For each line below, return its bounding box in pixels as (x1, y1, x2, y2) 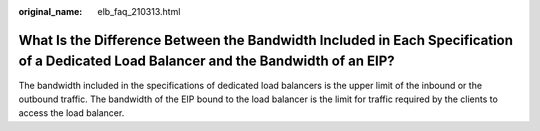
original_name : (18, 6, 83, 17)
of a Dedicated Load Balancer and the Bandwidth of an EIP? (18, 53, 395, 70)
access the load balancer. (18, 107, 125, 119)
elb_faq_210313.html (97, 6, 181, 17)
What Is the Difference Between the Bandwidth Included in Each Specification (18, 31, 514, 49)
